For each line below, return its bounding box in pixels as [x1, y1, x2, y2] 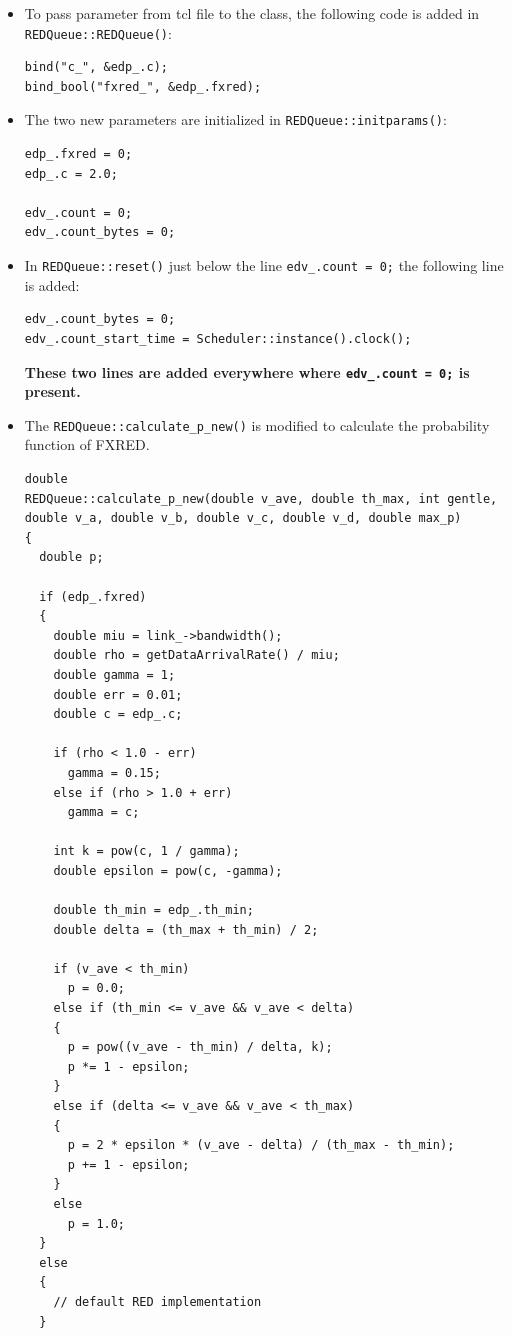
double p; [39, 550, 104, 565]
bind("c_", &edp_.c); [24, 60, 168, 75]
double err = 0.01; [53, 687, 183, 702]
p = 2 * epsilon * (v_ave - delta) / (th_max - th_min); [67, 1138, 455, 1153]
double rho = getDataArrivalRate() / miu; [53, 648, 340, 663]
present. [24, 381, 81, 402]
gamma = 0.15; [67, 765, 161, 780]
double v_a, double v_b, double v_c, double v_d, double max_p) [24, 511, 462, 526]
